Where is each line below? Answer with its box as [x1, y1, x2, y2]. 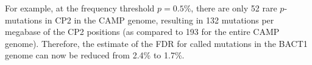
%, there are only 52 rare [183, 2, 277, 14]
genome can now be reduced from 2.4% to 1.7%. [5, 49, 185, 61]
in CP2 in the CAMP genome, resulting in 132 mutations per [44, 13, 274, 26]
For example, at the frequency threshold [5, 2, 155, 14]
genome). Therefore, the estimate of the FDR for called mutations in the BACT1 [5, 37, 308, 49]
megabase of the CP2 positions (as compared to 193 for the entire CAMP [5, 25, 280, 38]
